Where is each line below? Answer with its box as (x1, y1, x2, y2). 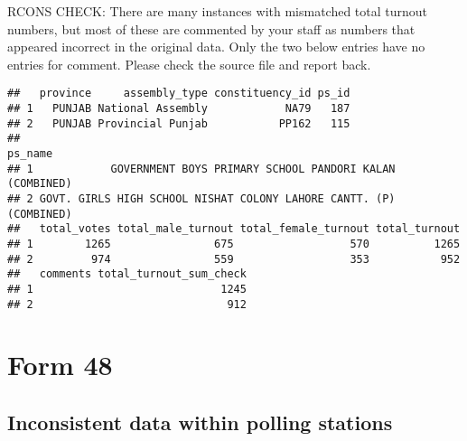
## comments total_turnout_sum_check (7, 267, 247, 281)
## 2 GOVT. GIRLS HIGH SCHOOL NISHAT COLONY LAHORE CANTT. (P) (7, 192, 396, 205)
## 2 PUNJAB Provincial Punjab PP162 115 (7, 117, 350, 130)
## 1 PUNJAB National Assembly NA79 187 (7, 102, 350, 116)
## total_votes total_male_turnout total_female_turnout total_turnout (7, 222, 461, 236)
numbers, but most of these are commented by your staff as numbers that (7, 19, 416, 38)
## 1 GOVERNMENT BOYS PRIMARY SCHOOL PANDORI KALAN (7, 162, 396, 175)
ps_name (7, 147, 53, 160)
